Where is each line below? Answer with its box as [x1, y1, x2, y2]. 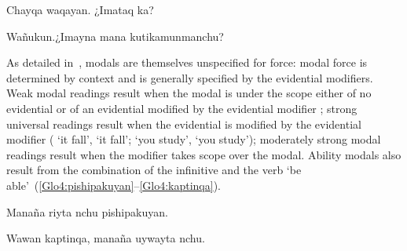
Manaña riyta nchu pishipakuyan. [6, 203, 168, 220]
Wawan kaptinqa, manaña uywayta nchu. [6, 230, 205, 246]
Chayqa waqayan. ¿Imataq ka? [6, 2, 154, 17]
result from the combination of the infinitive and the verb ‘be [6, 162, 302, 178]
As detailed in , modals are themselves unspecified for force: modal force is [6, 54, 368, 71]
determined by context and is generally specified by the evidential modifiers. [6, 69, 373, 85]
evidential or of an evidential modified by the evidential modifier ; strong [6, 100, 357, 116]
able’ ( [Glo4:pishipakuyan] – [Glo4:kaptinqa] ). [6, 176, 221, 193]
